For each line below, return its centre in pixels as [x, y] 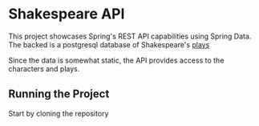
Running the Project [59, 94]
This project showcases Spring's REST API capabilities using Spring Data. [130, 36]
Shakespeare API [67, 14]
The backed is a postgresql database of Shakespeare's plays [109, 44]
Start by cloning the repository [59, 113]
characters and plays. [44, 68]
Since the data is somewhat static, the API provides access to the [116, 60]
